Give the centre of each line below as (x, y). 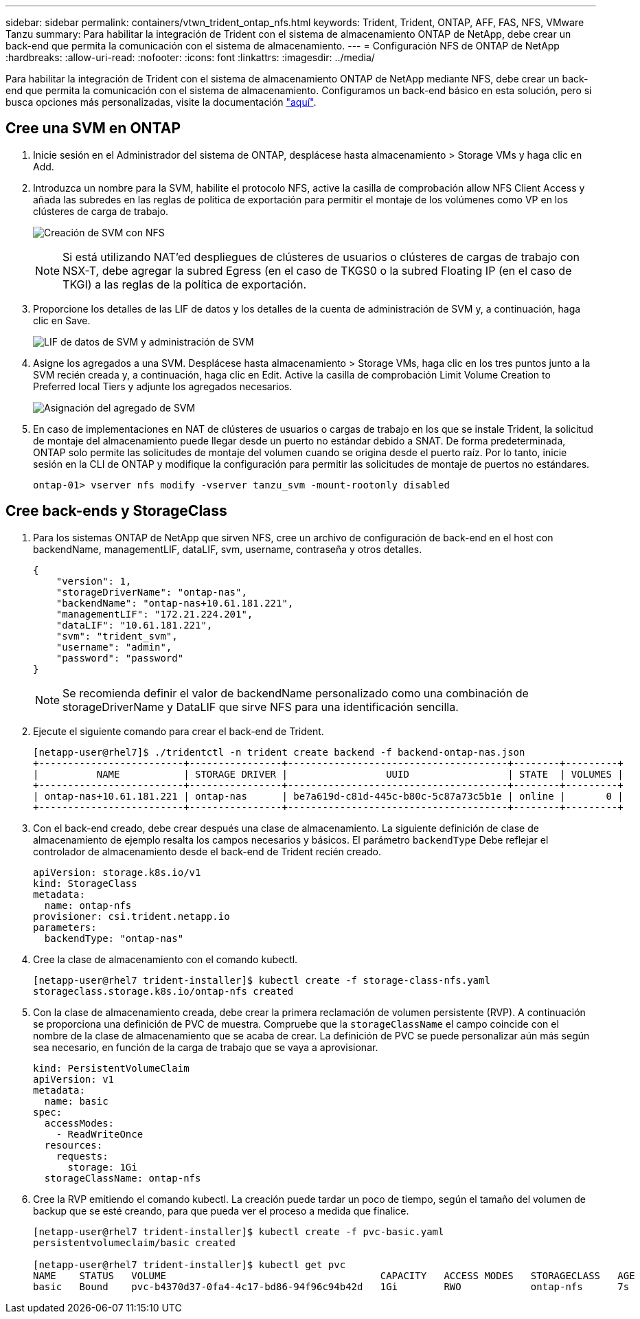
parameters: (65, 927)
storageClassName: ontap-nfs (123, 1178)
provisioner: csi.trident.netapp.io (132, 916)
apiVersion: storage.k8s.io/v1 (117, 872)
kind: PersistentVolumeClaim (111, 1068)
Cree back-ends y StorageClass (116, 511)
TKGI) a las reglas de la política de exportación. (185, 284)
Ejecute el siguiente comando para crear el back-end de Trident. (179, 731)
